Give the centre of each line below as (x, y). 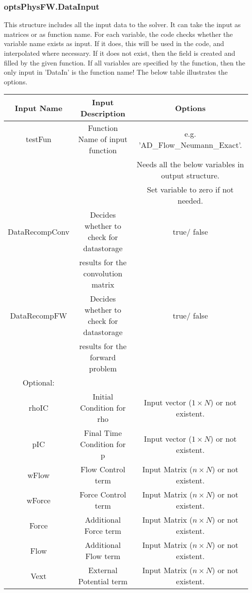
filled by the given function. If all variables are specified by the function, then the (125, 62)
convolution (103, 273)
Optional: (39, 383)
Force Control (103, 495)
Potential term (103, 581)
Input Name (39, 108)
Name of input (103, 139)
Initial (103, 397)
